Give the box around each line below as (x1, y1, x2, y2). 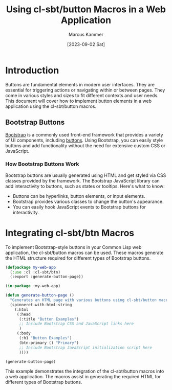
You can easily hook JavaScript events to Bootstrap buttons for (12, 203, 146, 210)
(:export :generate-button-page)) (10, 274, 83, 280)
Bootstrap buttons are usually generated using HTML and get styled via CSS (5, 172, 166, 178)
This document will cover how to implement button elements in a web (5, 98, 152, 104)
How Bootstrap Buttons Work (5, 160, 79, 168)
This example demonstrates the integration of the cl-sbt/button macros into (5, 368, 164, 374)
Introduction (5, 64, 59, 76)
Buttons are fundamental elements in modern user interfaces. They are (5, 81, 155, 87)
